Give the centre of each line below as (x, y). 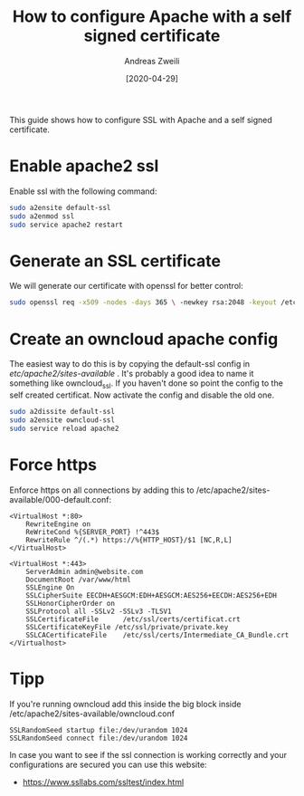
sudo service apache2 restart (66, 225)
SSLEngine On (50, 587)
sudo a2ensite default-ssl (60, 207)
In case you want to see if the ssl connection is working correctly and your (148, 754)
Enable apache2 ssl (84, 166)
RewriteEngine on (58, 524)
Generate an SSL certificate (115, 261)
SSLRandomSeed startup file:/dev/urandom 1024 (99, 730)
